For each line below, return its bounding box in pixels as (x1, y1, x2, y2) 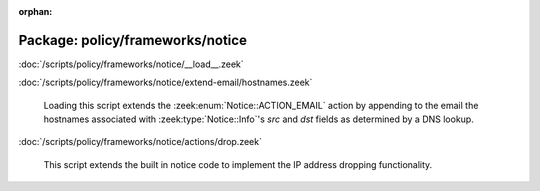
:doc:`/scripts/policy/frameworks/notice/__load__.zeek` (18, 58, 244, 70)
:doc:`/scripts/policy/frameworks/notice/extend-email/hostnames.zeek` (18, 76, 313, 89)
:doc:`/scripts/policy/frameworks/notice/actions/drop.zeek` (18, 136, 262, 148)
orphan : (18, 6, 53, 17)
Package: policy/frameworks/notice (18, 31, 247, 49)
